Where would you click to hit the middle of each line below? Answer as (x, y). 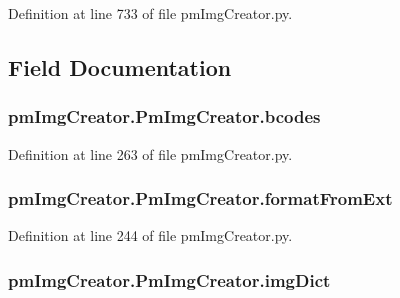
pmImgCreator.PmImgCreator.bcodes (164, 116)
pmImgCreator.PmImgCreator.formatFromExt (200, 198)
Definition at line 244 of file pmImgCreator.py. (150, 235)
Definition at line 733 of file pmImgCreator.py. (150, 13)
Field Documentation (120, 66)
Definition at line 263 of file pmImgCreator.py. (150, 153)
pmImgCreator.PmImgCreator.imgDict (169, 279)
